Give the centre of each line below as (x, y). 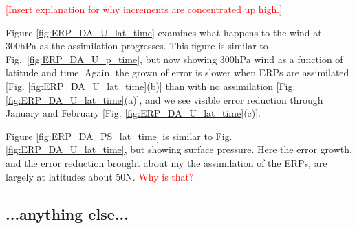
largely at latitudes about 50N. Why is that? (100, 176)
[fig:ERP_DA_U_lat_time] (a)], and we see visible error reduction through (164, 99)
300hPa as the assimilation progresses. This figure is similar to (137, 46)
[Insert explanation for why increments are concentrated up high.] (144, 9)
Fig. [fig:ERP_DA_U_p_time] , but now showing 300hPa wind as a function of (174, 59)
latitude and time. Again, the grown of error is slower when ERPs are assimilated (177, 72)
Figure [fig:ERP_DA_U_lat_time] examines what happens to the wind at (164, 32)
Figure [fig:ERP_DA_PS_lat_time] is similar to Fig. (119, 136)
